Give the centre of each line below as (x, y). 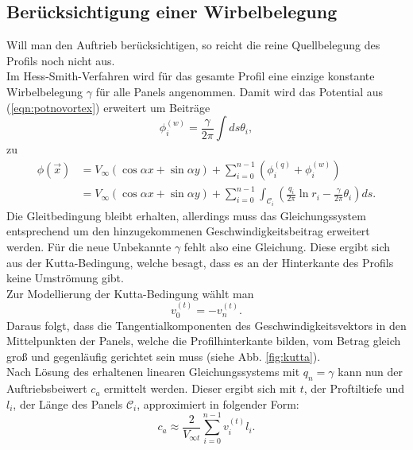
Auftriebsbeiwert (47, 388)
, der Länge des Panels (68, 403)
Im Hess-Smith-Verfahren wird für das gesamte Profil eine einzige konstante (191, 76)
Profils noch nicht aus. (61, 60)
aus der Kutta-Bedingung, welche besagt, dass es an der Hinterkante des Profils (200, 262)
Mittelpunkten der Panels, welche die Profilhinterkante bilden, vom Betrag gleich (204, 341)
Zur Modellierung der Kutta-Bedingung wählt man (130, 293)
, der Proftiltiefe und (354, 388)
